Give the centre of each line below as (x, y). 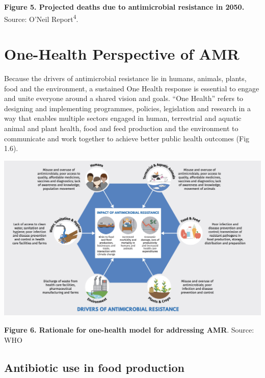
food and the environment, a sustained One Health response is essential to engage (132, 88)
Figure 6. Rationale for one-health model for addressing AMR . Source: (129, 329)
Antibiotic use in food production (94, 367)
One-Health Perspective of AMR (122, 54)
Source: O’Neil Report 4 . (41, 18)
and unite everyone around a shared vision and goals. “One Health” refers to (124, 98)
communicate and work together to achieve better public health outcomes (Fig (127, 138)
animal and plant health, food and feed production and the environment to (121, 128)
